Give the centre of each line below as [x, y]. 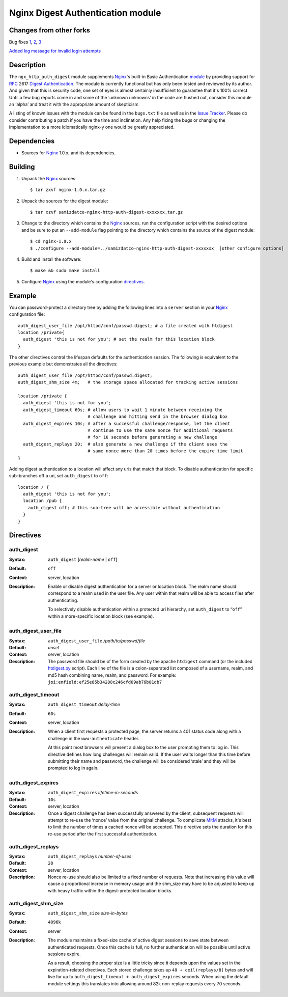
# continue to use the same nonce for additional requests [160, 430]
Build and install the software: [51, 259]
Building [22, 167]
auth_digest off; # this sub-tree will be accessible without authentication [124, 508]
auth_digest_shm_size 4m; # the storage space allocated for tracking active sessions [128, 382]
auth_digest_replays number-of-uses [90, 856]
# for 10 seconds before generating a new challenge [153, 437]
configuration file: [27, 314]
